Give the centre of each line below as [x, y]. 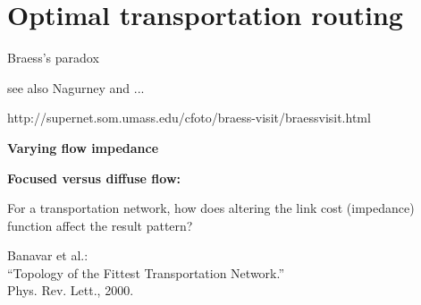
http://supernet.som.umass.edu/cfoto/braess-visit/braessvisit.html [189, 118]
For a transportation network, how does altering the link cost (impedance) [211, 208]
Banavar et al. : [48, 255]
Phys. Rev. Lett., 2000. [71, 290]
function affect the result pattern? [100, 225]
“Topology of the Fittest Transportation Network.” [146, 272]
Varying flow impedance [83, 147]
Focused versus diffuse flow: [94, 178]
